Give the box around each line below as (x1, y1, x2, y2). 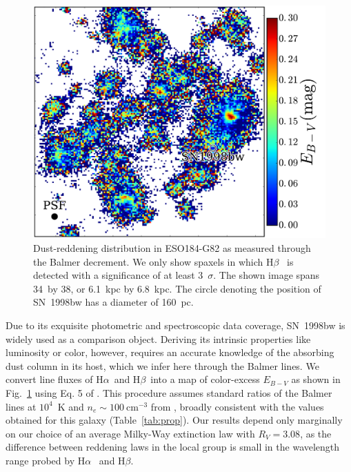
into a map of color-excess (150, 372, 260, 386)
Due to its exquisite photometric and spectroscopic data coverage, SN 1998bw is (6, 318, 345, 333)
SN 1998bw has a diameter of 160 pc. (33, 295, 194, 309)
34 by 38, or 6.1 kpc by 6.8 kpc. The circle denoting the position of (33, 281, 321, 295)
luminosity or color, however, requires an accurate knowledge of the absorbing (6, 345, 334, 360)
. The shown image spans (213, 268, 320, 282)
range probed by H (6, 453, 86, 467)
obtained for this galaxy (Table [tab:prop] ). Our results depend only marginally (6, 413, 343, 427)
